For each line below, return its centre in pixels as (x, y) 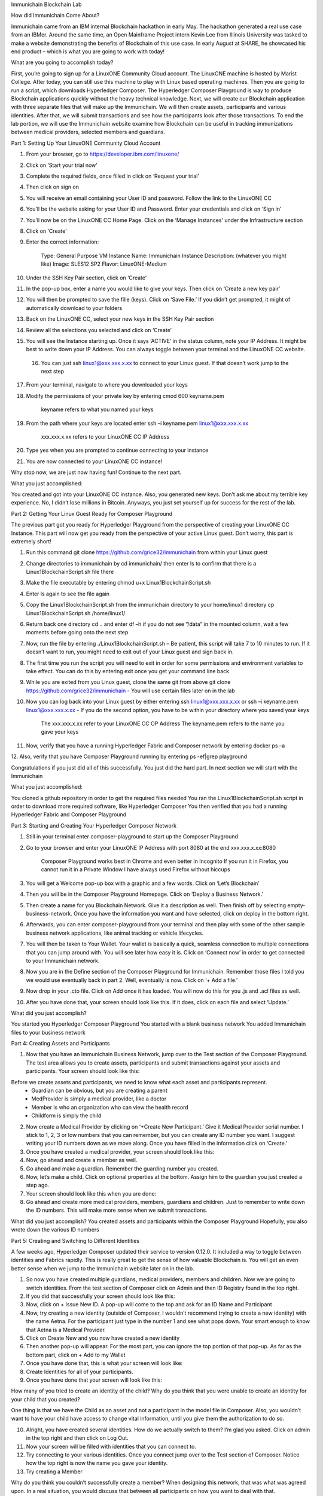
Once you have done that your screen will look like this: (94, 1380)
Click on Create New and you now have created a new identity (103, 1338)
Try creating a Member (54, 1471)
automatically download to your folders (74, 308)
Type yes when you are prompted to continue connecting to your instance (117, 450)
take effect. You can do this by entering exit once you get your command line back (128, 671)
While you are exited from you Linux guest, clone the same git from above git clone (128, 682)
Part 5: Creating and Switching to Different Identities (75, 1240)
